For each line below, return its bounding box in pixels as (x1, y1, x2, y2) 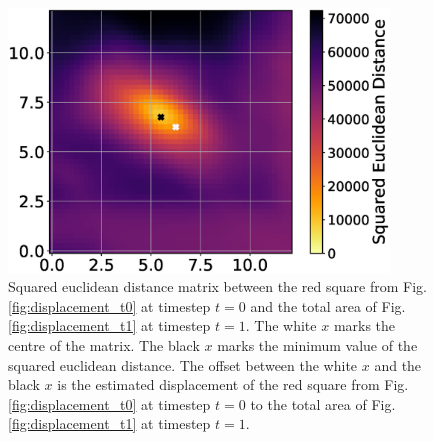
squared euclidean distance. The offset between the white (8, 354, 358, 375)
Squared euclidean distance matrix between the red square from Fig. (8, 276, 427, 297)
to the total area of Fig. (250, 393, 396, 414)
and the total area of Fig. (250, 295, 406, 316)
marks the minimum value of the (217, 334, 418, 355)
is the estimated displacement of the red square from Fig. (57, 374, 409, 395)
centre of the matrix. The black (8, 334, 200, 355)
